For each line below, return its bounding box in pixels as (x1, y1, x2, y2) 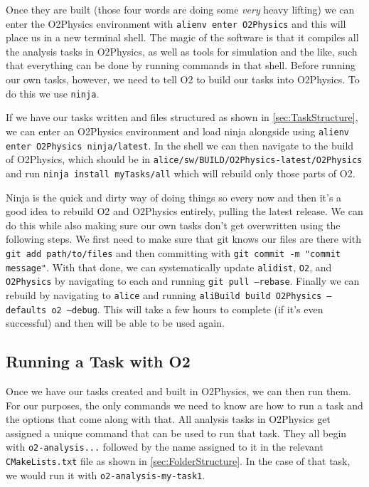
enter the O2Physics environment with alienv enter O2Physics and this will (6, 16, 346, 31)
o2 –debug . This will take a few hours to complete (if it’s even (51, 301, 323, 316)
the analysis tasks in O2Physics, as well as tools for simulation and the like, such (6, 43, 358, 58)
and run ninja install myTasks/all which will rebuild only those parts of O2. (6, 165, 355, 180)
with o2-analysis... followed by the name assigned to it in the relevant (6, 439, 323, 454)
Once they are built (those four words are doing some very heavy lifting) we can (6, 2, 355, 16)
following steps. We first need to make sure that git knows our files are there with (6, 231, 361, 246)
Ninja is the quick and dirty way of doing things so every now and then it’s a (6, 189, 342, 204)
